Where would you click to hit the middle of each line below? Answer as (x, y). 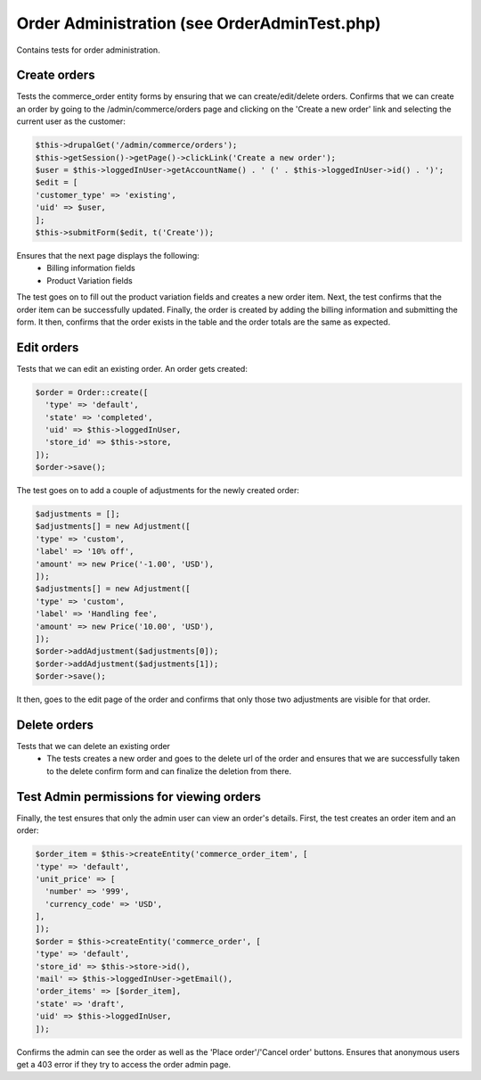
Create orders (56, 75)
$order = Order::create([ (92, 392)
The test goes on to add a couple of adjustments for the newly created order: (158, 491)
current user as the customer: (71, 121)
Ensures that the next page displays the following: (108, 255)
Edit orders (48, 347)
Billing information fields (91, 268)
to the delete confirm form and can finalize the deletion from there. (169, 771)
